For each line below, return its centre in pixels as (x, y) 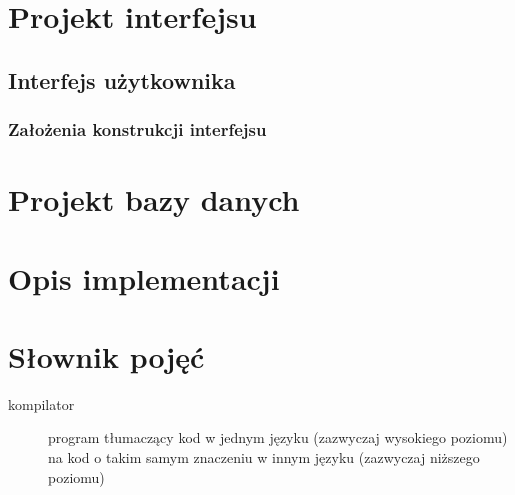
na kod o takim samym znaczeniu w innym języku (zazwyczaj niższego (264, 457)
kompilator (41, 403)
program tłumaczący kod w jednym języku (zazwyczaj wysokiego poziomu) (278, 437)
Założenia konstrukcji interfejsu (137, 129)
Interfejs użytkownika (122, 79)
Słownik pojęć (106, 355)
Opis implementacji (144, 277)
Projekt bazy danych (154, 199)
